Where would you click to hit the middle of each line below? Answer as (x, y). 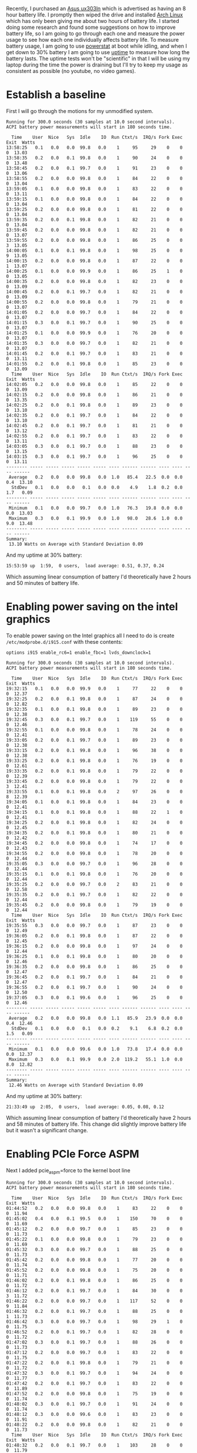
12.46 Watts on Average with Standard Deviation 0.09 (76, 1085)
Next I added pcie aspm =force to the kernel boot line (68, 1171)
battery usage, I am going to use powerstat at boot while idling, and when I (96, 46)
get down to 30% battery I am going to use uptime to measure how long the (98, 52)
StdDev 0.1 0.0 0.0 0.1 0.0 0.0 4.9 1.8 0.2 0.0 (97, 487)
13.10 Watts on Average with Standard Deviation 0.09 (76, 544)
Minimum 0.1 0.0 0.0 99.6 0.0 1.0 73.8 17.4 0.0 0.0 (96, 1049)
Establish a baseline (56, 95)
